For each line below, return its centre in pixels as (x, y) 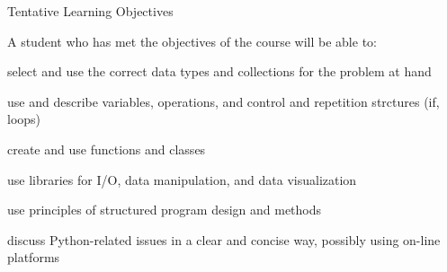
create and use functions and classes (107, 149)
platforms (34, 257)
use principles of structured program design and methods (165, 210)
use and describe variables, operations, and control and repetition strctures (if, (223, 101)
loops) (24, 119)
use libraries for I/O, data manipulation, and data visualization (182, 179)
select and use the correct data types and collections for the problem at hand (219, 71)
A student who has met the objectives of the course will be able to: (192, 41)
